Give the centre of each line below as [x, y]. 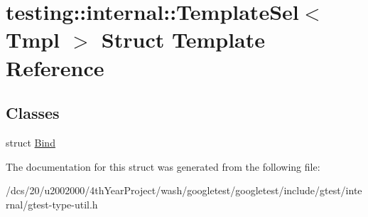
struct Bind [31, 142]
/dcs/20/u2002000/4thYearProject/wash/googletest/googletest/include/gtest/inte [184, 190]
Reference [55, 67]
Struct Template [183, 39]
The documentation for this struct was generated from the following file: [163, 166]
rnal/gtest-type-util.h [52, 204]
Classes [33, 113]
